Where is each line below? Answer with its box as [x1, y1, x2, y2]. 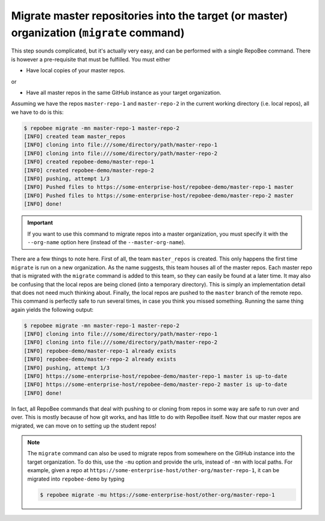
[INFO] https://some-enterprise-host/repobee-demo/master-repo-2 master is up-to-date [23, 381, 288, 388]
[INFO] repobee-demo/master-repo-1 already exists [23, 347, 177, 354]
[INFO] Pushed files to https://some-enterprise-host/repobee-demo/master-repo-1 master [23, 184, 294, 191]
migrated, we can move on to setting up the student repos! [11, 422, 156, 429]
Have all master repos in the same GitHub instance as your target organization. [26, 89, 222, 96]
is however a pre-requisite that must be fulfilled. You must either [11, 55, 171, 63]
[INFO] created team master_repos [23, 133, 126, 140]
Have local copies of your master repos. [26, 67, 126, 74]
